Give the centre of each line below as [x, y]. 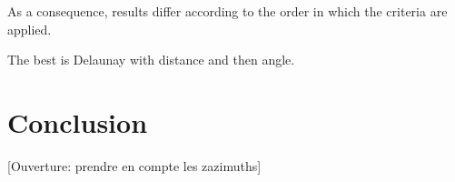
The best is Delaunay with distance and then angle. [151, 60]
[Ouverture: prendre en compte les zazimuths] [134, 165]
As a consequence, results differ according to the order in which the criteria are [227, 11]
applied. [30, 29]
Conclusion [78, 121]
